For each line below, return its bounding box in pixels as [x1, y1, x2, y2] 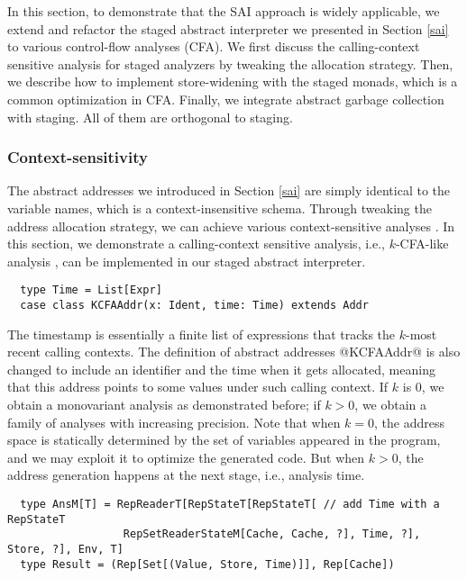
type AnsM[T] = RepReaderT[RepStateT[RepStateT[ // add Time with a [20, 498, 440, 510]
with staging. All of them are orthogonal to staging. [7, 107, 293, 126]
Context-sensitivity [7, 146, 148, 168]
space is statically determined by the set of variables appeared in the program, [7, 430, 441, 449]
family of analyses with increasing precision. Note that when [7, 412, 341, 431]
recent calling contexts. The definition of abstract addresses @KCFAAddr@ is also [7, 342, 461, 361]
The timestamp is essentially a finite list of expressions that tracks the [7, 324, 396, 343]
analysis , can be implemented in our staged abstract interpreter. [7, 251, 366, 270]
